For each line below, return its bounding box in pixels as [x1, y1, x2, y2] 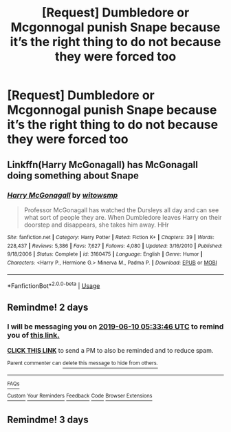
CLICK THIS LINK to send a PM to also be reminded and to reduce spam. [7, 346, 214, 354]
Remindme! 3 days [7, 413, 89, 425]
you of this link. [7, 331, 60, 340]
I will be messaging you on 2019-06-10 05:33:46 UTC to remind [7, 322, 224, 331]
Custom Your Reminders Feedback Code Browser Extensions [7, 393, 153, 400]
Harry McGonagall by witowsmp [7, 190, 118, 200]
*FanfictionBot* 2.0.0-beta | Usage [7, 280, 100, 290]
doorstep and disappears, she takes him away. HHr [23, 220, 170, 229]
